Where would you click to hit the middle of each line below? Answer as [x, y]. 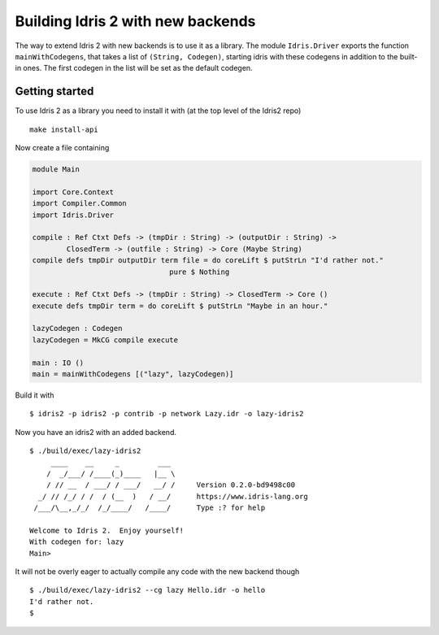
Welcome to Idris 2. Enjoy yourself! [107, 530]
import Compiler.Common [80, 204]
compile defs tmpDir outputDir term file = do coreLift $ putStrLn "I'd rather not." [208, 261]
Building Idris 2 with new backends [135, 21]
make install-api [64, 129]
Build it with [35, 395]
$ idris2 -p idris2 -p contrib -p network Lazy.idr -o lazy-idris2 [167, 414]
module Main [56, 170]
